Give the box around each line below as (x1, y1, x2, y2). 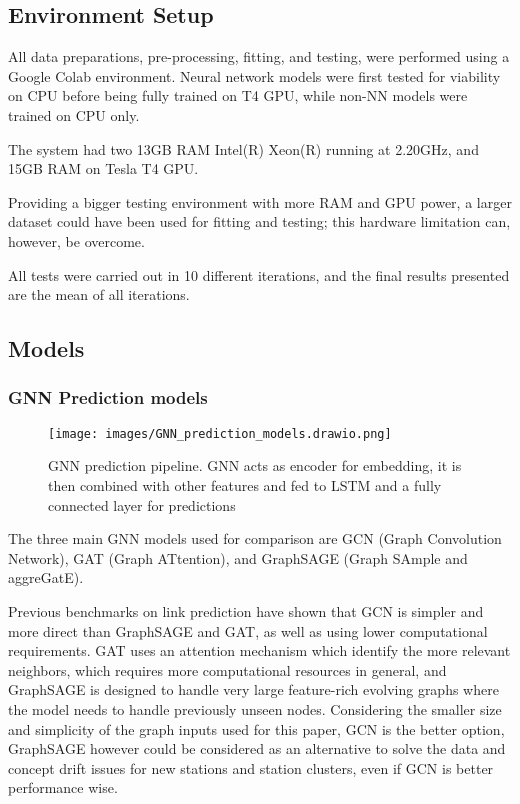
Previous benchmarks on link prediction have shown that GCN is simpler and (8, 600, 484, 621)
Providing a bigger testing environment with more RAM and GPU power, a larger (8, 191, 512, 212)
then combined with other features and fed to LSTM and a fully (48, 474, 442, 495)
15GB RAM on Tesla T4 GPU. (8, 158, 199, 179)
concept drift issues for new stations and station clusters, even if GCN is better (8, 757, 494, 778)
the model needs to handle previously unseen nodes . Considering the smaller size (8, 698, 502, 719)
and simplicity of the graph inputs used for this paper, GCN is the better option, (8, 718, 505, 739)
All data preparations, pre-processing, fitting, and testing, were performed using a (8, 46, 510, 67)
